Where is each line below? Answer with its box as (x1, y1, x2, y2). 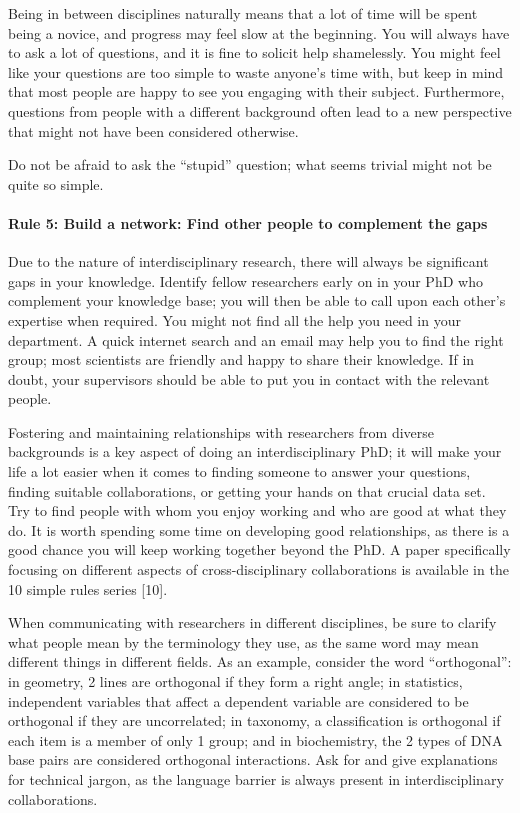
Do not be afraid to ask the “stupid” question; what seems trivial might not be (8, 154, 492, 175)
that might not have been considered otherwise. (8, 120, 299, 141)
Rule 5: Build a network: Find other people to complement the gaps (8, 212, 488, 233)
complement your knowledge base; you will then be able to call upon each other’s (8, 290, 506, 311)
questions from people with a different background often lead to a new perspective (8, 100, 512, 121)
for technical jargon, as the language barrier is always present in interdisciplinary (8, 768, 504, 789)
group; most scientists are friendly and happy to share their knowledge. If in (8, 349, 475, 370)
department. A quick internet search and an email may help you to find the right (8, 329, 504, 350)
